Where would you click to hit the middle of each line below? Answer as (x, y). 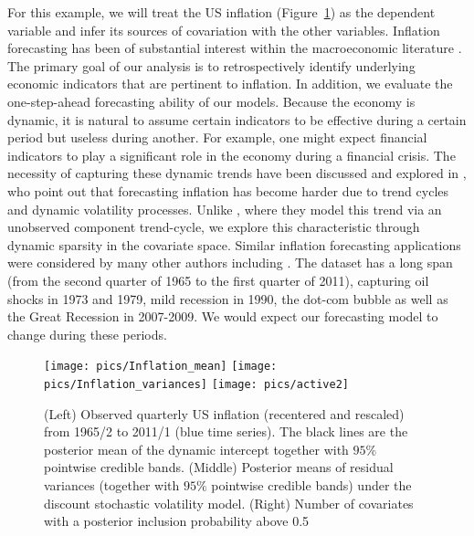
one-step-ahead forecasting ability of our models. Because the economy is (211, 101)
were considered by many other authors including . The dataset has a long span (230, 263)
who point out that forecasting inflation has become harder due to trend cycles (228, 190)
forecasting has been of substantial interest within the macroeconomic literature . (235, 48)
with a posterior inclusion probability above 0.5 (177, 521)
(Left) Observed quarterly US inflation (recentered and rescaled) (224, 413)
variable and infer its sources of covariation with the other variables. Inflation (224, 30)
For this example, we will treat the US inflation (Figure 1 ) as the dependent (221, 12)
